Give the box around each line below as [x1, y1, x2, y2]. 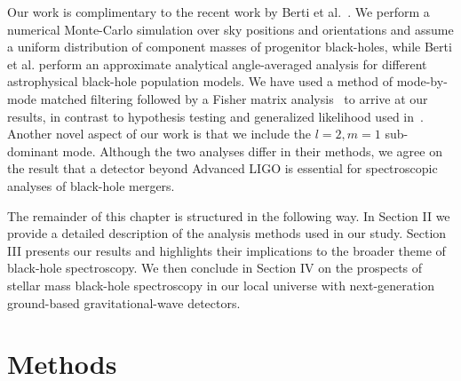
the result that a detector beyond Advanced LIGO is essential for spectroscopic [7, 159, 438, 178]
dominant [7, 141, 59, 160]
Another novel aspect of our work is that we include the [7, 124, 312, 143]
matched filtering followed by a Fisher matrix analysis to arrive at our [40, 89, 428, 107]
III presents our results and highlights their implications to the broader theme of [7, 241, 446, 259]
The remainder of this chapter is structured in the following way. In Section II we [7, 206, 450, 225]
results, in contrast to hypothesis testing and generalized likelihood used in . [7, 107, 424, 125]
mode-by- [396, 72, 448, 91]
